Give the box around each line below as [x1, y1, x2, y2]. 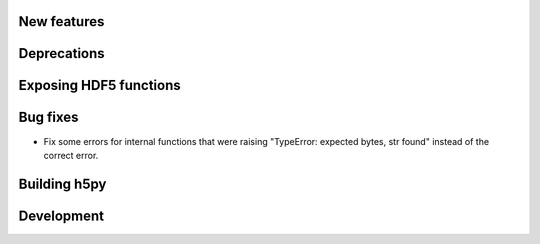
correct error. [43, 149, 99, 161]
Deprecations [18, 45, 105, 62]
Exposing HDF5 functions [18, 77, 181, 94]
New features [18, 13, 105, 30]
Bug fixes [18, 109, 79, 126]
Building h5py [18, 175, 107, 192]
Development [18, 207, 105, 224]
